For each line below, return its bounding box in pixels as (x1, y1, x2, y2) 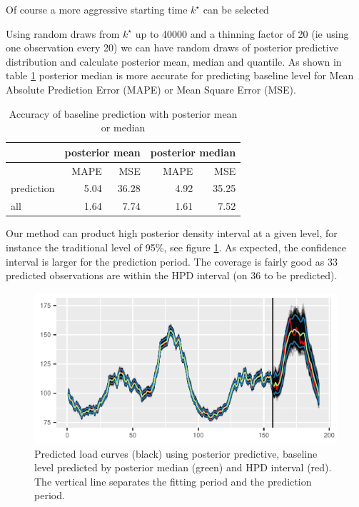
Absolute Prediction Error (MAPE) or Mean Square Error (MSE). (6, 81, 296, 96)
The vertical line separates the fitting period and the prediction (34, 473, 312, 488)
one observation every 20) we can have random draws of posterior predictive (6, 40, 338, 55)
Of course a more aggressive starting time (6, 2, 188, 16)
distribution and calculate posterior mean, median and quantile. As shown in (6, 54, 342, 69)
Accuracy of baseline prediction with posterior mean (9, 106, 238, 121)
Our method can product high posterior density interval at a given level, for (6, 226, 338, 241)
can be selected (203, 2, 269, 16)
